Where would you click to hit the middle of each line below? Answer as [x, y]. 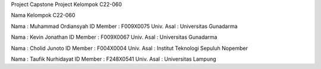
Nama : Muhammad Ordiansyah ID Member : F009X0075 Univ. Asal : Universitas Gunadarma [124, 26]
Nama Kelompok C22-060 [43, 15]
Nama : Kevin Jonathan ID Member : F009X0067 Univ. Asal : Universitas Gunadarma [114, 37]
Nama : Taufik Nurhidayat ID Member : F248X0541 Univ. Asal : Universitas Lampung [114, 59]
